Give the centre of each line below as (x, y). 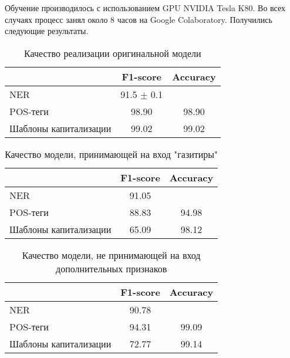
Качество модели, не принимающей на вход (111, 255)
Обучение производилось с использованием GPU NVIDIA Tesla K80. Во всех (145, 8)
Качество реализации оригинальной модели (113, 53)
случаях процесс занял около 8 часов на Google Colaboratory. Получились (139, 19)
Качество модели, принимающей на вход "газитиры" (112, 154)
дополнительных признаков (111, 268)
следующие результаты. (47, 31)
